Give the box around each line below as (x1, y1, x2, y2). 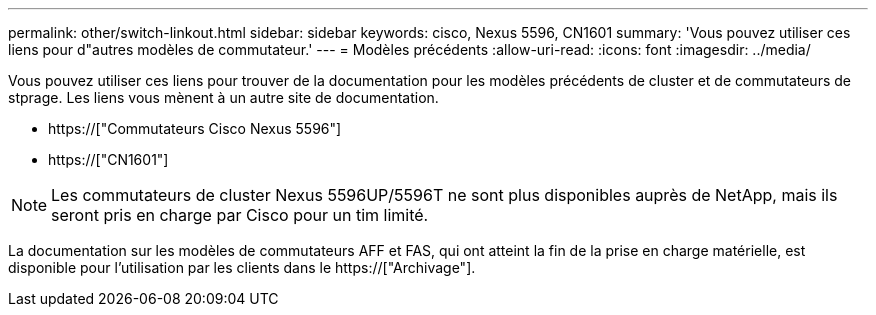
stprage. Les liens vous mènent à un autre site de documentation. (8, 89, 439, 106)
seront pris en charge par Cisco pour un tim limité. (51, 205, 429, 225)
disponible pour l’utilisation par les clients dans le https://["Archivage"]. (8, 259, 476, 276)
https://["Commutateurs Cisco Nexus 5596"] (48, 120, 342, 137)
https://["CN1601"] (48, 151, 169, 168)
